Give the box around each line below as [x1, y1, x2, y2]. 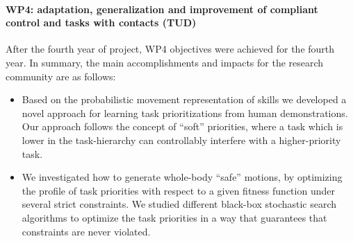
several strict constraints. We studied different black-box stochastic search [22, 197, 337, 211]
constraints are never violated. [22, 224, 151, 238]
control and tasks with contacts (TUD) [6, 15, 197, 30]
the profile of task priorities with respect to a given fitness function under [22, 183, 335, 197]
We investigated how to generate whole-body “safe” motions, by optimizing [22, 170, 343, 184]
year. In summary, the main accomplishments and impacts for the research [6, 55, 324, 69]
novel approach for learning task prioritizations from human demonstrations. [22, 105, 348, 120]
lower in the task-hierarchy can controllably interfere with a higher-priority [22, 132, 341, 147]
